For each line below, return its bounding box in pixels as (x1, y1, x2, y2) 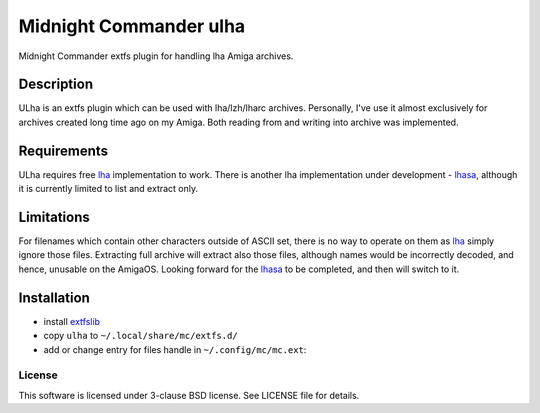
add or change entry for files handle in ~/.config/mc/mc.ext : (43, 343, 307, 355)
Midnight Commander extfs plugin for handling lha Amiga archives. (18, 50, 294, 62)
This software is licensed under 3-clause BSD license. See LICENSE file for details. (18, 389, 360, 401)
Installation (18, 289, 90, 306)
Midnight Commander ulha (18, 15, 246, 37)
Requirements (18, 142, 109, 159)
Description (18, 76, 94, 93)
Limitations (18, 208, 90, 225)
